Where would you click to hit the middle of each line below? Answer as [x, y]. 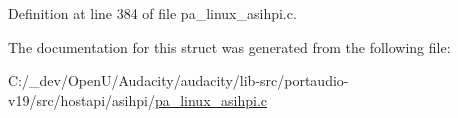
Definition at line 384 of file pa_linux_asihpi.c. [152, 13]
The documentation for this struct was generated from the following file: [229, 46]
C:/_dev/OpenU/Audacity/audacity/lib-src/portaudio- [178, 80]
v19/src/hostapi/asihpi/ [81, 99]
